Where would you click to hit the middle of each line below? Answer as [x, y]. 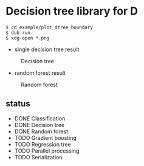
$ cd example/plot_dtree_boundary [50, 27]
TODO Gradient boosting [45, 137]
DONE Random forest [41, 131]
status [18, 104]
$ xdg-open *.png [28, 38]
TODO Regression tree [43, 144]
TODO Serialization [38, 157]
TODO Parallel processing [47, 151]
